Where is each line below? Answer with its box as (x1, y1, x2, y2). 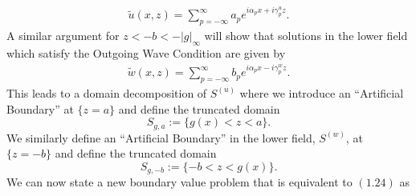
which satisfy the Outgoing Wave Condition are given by (6, 45, 286, 62)
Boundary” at (6, 100, 74, 117)
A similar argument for (6, 27, 120, 44)
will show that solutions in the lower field (204, 27, 408, 44)
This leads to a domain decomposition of (6, 84, 207, 101)
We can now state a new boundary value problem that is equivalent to (6, 174, 353, 190)
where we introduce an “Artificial (239, 84, 404, 101)
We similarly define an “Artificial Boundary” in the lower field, (6, 129, 316, 146)
